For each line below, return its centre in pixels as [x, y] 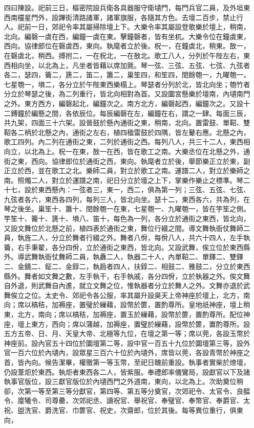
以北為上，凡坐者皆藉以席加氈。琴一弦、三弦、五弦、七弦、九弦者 [144, 65]
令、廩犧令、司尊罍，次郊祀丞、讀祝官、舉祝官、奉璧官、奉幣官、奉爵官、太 [127, 400]
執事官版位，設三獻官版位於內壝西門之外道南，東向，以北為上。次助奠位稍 [124, 381]
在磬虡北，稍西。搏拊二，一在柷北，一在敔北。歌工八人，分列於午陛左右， [124, 55]
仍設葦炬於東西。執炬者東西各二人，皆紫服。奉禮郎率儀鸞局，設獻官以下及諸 [127, 372]
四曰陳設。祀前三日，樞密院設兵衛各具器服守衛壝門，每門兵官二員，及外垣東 [127, 7]
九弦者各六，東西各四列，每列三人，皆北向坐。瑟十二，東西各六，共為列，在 [127, 199]
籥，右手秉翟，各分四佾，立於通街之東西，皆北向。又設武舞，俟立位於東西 [124, 247]
